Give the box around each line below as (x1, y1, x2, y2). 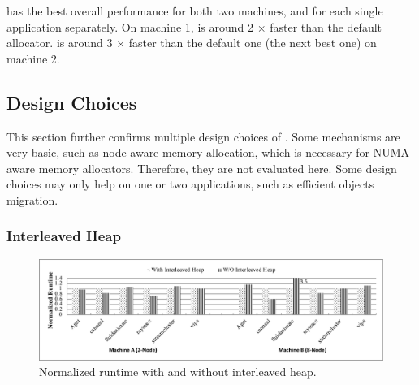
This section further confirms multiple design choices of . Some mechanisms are (6, 128, 400, 145)
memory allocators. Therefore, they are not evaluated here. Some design (38, 159, 397, 176)
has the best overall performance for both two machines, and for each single (6, 2, 383, 19)
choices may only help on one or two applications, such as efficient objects (6, 175, 374, 192)
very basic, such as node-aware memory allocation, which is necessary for (6, 144, 370, 161)
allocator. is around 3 (6, 34, 113, 51)
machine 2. (6, 50, 60, 67)
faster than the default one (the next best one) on (128, 34, 377, 51)
